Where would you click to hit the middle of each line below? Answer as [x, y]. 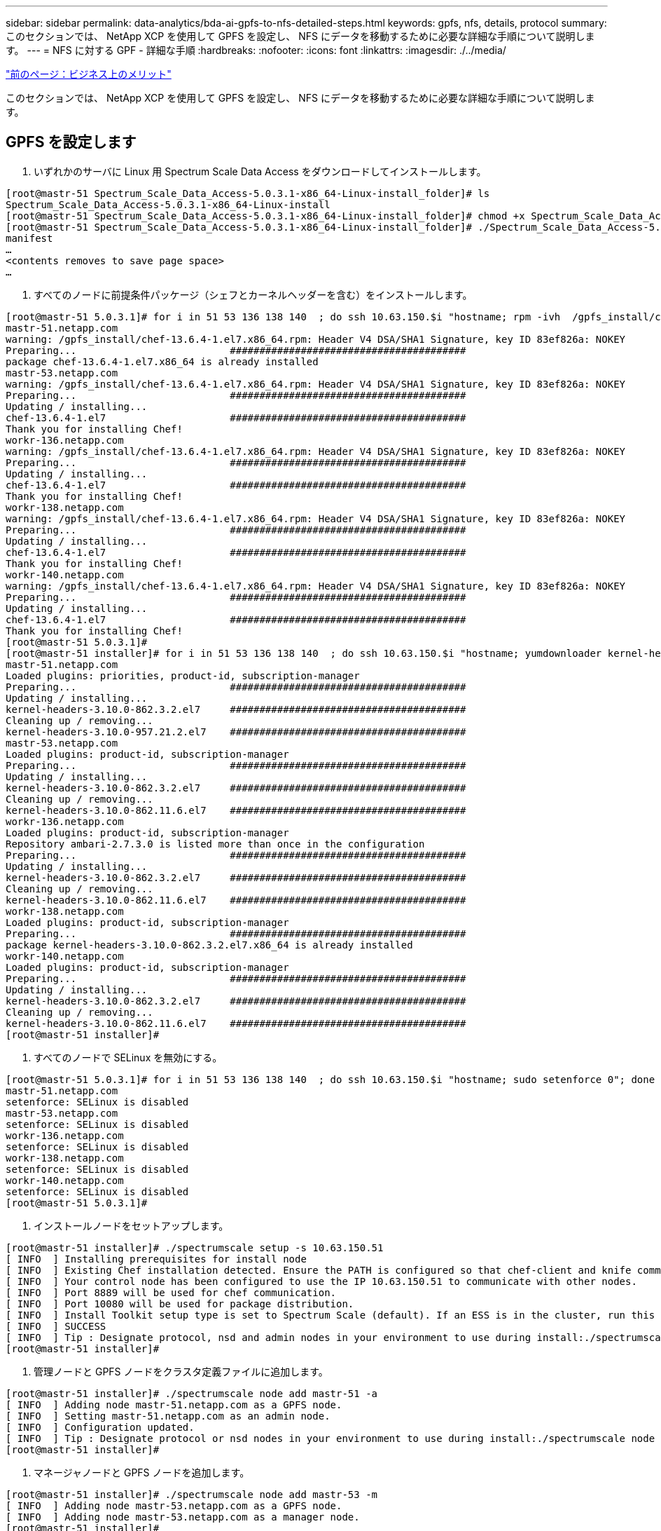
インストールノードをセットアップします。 [131, 1225]
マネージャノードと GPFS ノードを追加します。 [142, 1472]
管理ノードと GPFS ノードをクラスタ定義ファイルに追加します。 [181, 1371]
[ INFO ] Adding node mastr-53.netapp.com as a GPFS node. [174, 1505]
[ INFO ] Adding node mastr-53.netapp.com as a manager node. [183, 1517]
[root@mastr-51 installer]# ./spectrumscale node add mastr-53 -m [192, 1494]
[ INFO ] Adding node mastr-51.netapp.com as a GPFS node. [174, 1404]
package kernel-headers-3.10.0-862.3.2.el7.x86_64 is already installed [209, 945]
